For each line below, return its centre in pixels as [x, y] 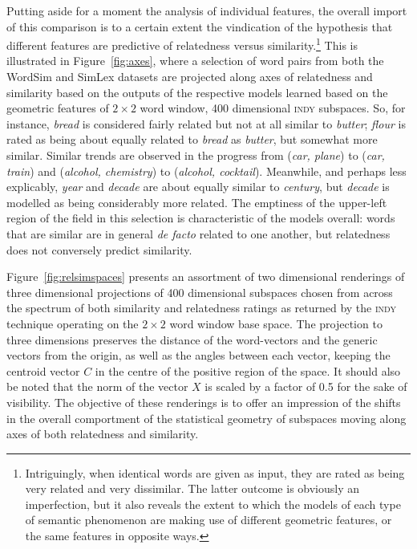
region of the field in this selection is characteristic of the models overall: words [201, 218]
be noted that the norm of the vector [97, 386]
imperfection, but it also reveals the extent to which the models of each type [213, 504]
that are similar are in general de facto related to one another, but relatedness [198, 233]
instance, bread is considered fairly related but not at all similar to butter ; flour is [206, 123]
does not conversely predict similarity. [99, 249]
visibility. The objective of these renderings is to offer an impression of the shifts [204, 402]
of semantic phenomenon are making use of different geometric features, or [208, 520]
